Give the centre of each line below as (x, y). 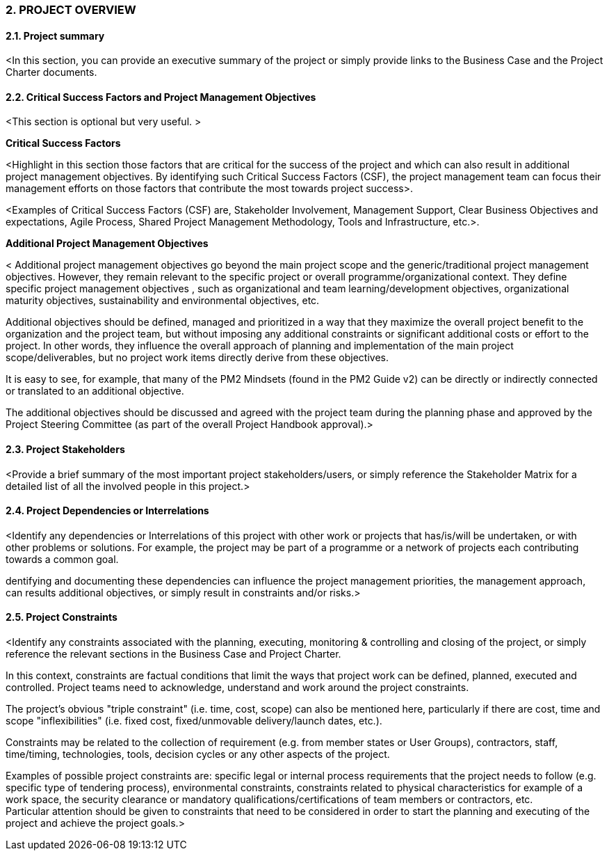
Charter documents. (51, 72)
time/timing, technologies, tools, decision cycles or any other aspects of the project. (198, 754)
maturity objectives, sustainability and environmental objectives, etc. (163, 301)
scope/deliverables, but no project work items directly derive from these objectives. (197, 358)
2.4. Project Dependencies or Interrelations (107, 511)
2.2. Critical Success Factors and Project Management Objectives (161, 97)
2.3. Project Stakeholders (65, 450)
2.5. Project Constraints (62, 617)
